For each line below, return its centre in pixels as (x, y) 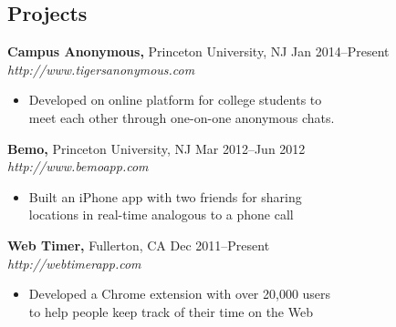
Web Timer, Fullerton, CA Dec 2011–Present (139, 245)
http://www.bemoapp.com (78, 166)
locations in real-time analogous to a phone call (161, 215)
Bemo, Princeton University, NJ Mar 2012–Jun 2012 (156, 148)
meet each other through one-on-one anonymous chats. (182, 117)
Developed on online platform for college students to (175, 100)
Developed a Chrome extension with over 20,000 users (180, 294)
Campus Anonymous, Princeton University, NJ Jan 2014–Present (198, 51)
